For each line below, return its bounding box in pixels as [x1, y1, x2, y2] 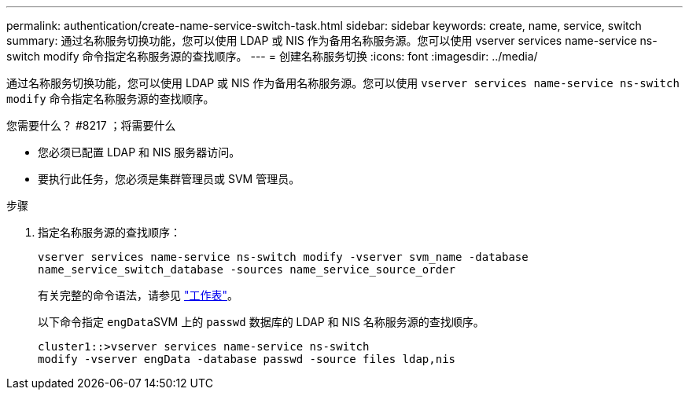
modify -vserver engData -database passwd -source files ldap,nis [38, 353, 456, 365]
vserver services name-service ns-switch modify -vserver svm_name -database [38, 251, 529, 263]
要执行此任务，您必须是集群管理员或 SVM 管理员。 [38, 172, 300, 185]
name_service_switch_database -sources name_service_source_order [38, 263, 456, 276]
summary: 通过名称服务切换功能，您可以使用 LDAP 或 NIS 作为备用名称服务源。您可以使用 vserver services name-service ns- [6, 34, 658, 47]
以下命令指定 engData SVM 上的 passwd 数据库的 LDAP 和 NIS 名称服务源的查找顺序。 [38, 315, 485, 328]
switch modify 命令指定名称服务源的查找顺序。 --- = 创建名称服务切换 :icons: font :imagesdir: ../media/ [6, 49, 538, 63]
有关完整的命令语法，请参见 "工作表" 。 [38, 288, 238, 302]
